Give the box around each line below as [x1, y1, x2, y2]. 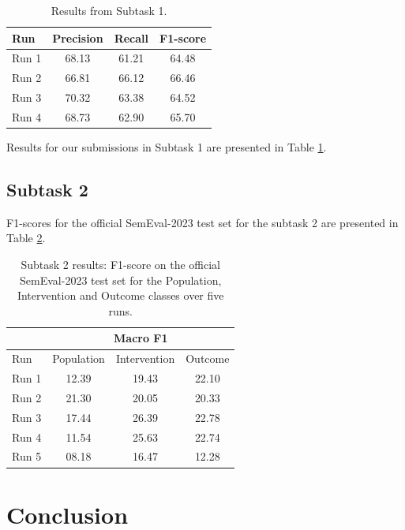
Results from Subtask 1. [51, 2, 167, 18]
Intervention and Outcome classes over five [17, 287, 224, 304]
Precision [52, 29, 103, 46]
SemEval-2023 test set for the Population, [20, 271, 222, 288]
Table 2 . [6, 230, 46, 246]
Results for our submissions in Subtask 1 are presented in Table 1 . [6, 139, 327, 155]
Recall [114, 29, 148, 46]
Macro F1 [114, 330, 168, 346]
